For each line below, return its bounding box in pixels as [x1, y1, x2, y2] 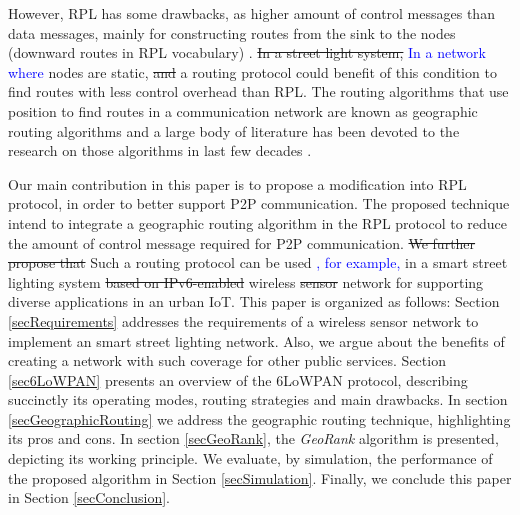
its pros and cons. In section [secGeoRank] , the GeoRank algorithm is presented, [8, 428, 499, 449]
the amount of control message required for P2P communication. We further [8, 232, 476, 253]
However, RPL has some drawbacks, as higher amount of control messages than [8, 3, 495, 23]
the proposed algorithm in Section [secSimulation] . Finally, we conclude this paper [8, 467, 512, 488]
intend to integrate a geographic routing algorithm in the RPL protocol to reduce [8, 212, 508, 233]
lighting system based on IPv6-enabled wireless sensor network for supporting [8, 271, 484, 292]
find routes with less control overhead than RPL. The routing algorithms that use [8, 81, 509, 102]
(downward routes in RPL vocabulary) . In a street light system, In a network [8, 42, 486, 63]
